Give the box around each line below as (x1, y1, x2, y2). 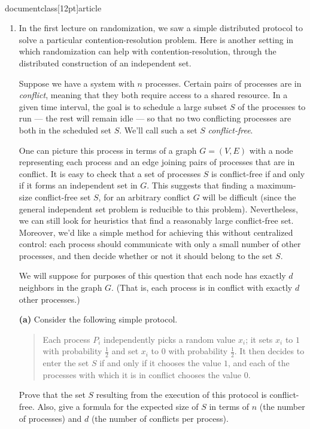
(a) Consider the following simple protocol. (19, 313, 178, 325)
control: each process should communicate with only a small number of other (19, 238, 301, 250)
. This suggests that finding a (147, 179, 254, 191)
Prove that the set (19, 388, 86, 401)
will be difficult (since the (202, 190, 296, 203)
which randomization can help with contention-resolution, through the (19, 45, 276, 57)
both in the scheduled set (19, 123, 111, 136)
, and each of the (228, 357, 290, 369)
